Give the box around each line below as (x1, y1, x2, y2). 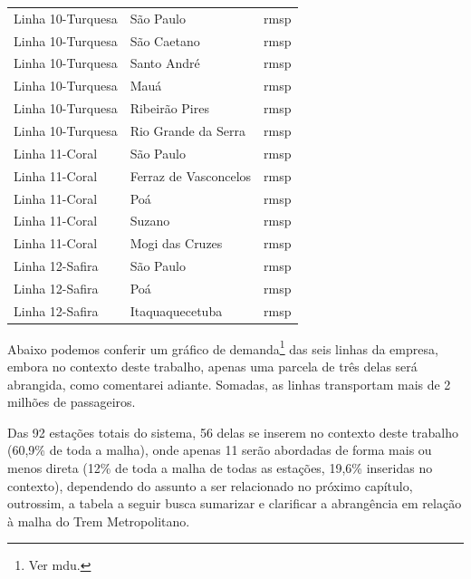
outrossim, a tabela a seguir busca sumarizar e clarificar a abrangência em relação (7, 494, 462, 513)
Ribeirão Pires (130, 99, 209, 118)
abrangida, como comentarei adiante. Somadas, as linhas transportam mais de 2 (7, 374, 451, 393)
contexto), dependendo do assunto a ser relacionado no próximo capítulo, (7, 476, 413, 495)
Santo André (130, 53, 200, 72)
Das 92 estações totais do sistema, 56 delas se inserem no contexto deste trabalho (7, 422, 458, 441)
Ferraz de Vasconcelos (130, 166, 252, 185)
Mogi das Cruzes (130, 234, 223, 253)
